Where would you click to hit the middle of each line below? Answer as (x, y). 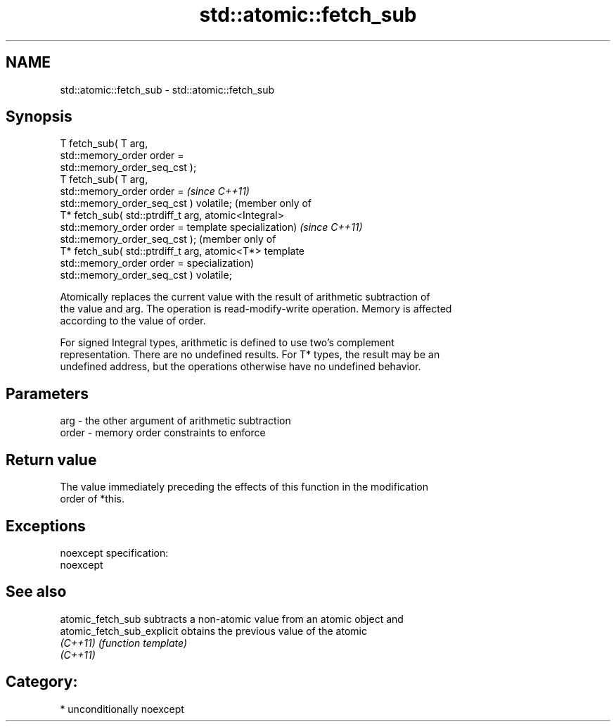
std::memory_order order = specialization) (157, 263)
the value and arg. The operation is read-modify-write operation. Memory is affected (256, 309)
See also (36, 592)
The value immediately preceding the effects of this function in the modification (244, 487)
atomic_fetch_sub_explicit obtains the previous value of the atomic (213, 631)
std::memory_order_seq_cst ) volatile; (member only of (186, 203)
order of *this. (92, 499)
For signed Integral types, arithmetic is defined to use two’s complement (227, 343)
